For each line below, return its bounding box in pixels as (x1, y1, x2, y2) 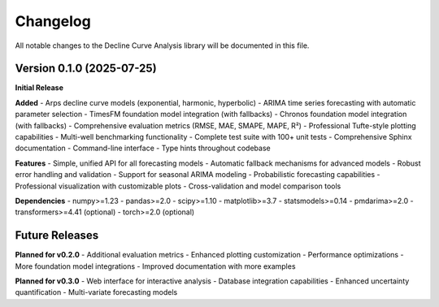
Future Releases (15, 228, 99, 243)
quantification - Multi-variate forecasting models (15, 288, 178, 297)
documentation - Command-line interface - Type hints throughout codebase (15, 143, 272, 153)
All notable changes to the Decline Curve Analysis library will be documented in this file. (15, 41, 310, 50)
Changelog (15, 12, 91, 30)
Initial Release (15, 83, 64, 93)
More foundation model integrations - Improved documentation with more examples (15, 261, 296, 271)
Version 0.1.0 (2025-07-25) (15, 62, 158, 76)
